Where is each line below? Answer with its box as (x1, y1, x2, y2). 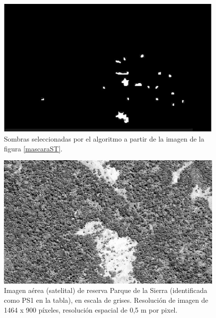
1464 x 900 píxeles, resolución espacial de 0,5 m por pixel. (4, 304, 178, 315)
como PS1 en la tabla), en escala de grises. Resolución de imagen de (4, 295, 209, 305)
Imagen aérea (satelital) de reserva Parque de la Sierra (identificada (4, 285, 207, 295)
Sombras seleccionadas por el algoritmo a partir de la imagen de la (4, 134, 204, 144)
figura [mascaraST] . (4, 143, 63, 153)
